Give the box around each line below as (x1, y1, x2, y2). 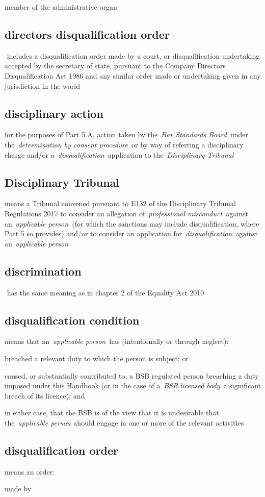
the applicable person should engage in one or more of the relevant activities (5, 417, 244, 428)
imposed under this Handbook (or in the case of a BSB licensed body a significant (5, 380, 261, 391)
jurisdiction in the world (5, 80, 80, 91)
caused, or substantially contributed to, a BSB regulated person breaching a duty (5, 370, 259, 381)
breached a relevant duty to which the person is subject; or (5, 353, 189, 363)
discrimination (5, 263, 82, 279)
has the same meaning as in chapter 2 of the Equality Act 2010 (7, 287, 204, 297)
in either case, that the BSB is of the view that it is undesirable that (5, 407, 219, 418)
